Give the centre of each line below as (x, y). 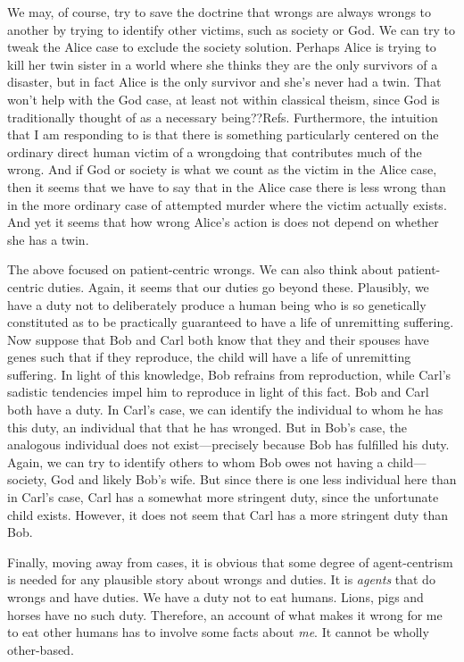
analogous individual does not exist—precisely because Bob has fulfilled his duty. (228, 444)
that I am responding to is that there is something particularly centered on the (223, 134)
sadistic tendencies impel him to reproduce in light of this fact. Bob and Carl (218, 392)
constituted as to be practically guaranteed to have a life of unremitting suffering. (231, 322)
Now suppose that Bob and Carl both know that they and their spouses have (218, 339)
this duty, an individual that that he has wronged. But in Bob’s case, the (207, 427)
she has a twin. (48, 239)
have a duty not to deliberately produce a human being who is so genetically (217, 304)
